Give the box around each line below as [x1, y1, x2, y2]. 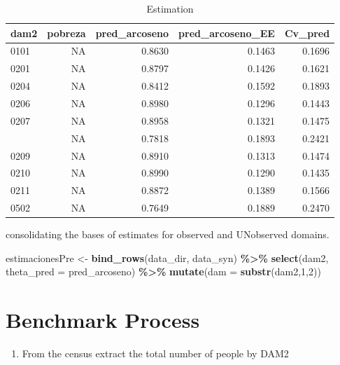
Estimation [146, 1, 194, 15]
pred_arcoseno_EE [178, 25, 275, 40]
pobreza [47, 25, 86, 40]
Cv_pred [284, 25, 330, 40]
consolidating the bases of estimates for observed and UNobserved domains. [6, 227, 330, 242]
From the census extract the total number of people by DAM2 [22, 346, 289, 361]
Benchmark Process [6, 305, 200, 334]
